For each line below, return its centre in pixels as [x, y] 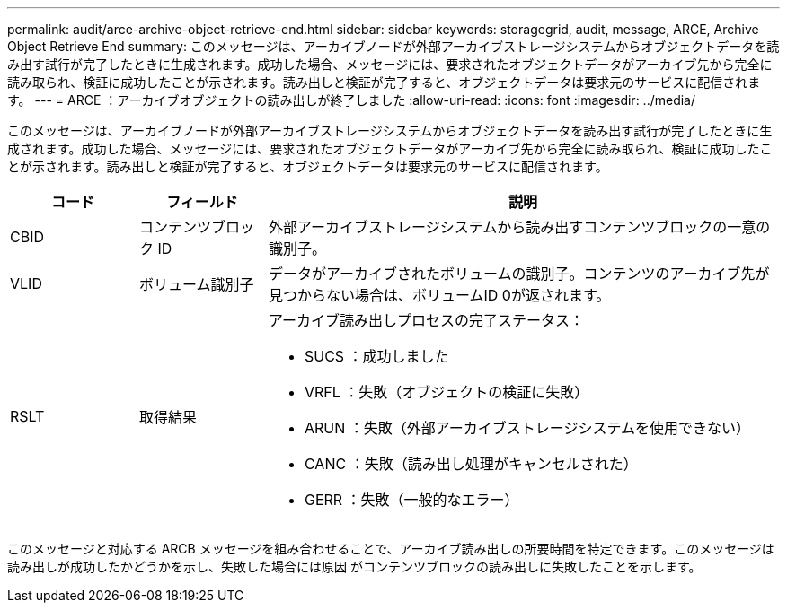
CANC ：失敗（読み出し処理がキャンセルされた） [471, 464]
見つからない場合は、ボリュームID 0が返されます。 [439, 295]
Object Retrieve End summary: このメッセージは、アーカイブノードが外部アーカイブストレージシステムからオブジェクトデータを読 [393, 46]
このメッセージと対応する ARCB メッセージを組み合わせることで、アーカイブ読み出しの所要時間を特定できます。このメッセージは [391, 549]
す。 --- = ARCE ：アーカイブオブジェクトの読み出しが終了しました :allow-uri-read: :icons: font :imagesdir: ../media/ [352, 100]
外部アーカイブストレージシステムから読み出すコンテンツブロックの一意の [519, 227]
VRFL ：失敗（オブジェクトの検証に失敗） [447, 392]
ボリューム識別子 [196, 284]
